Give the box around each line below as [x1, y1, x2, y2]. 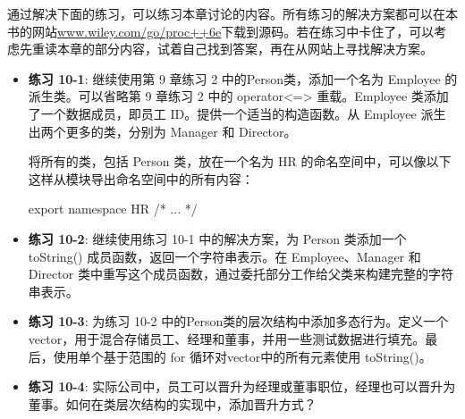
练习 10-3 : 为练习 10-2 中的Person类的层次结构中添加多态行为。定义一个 [28, 312, 449, 331]
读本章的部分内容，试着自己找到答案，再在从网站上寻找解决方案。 [44, 39, 433, 58]
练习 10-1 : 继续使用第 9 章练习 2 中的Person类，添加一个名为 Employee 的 [28, 69, 458, 88]
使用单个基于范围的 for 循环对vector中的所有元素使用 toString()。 [53, 347, 432, 365]
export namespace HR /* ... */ [28, 199, 198, 218]
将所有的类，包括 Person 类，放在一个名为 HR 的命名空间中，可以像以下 [28, 152, 452, 171]
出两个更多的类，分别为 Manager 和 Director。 [28, 122, 297, 140]
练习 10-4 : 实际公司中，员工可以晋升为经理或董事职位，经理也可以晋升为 [28, 377, 456, 396]
